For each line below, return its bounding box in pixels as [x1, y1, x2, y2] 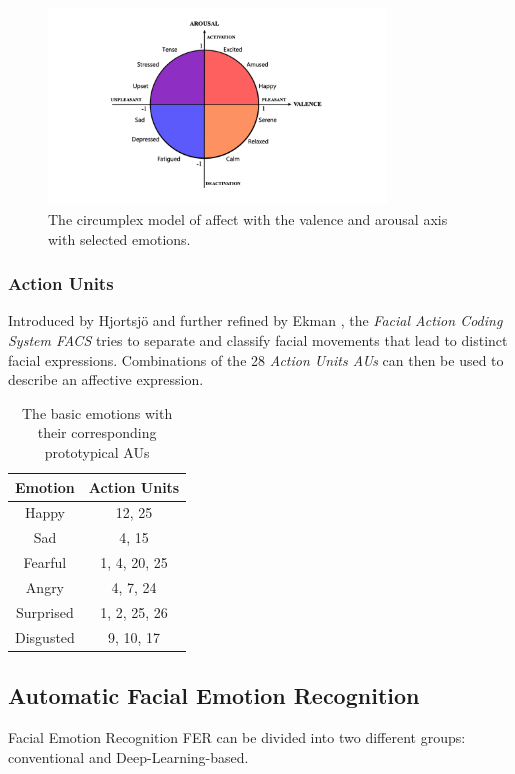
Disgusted [15, 626, 75, 647]
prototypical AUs [44, 441, 150, 462]
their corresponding [37, 422, 157, 443]
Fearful [23, 552, 67, 573]
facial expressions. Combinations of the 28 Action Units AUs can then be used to [8, 349, 504, 370]
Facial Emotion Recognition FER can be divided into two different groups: [8, 726, 466, 747]
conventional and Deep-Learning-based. [8, 746, 249, 767]
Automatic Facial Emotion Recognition [8, 680, 420, 711]
